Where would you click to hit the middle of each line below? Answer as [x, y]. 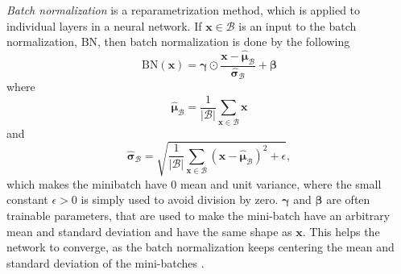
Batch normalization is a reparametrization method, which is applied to [184, 10]
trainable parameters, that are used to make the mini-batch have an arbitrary [198, 216]
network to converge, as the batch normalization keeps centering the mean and [200, 247]
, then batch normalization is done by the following [224, 42]
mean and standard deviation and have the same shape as [149, 231]
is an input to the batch [298, 25]
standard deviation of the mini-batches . [105, 262]
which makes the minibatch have [87, 183]
